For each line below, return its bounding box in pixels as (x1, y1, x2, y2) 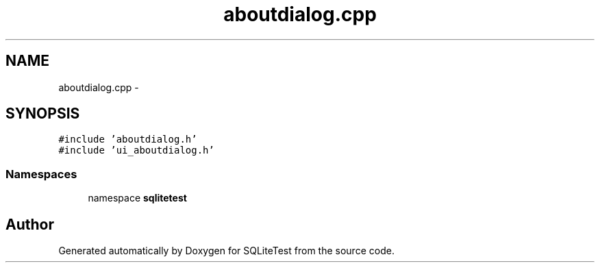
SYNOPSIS (5, 105, 80, 123)
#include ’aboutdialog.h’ (58, 134, 197, 145)
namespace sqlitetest (88, 192, 187, 204)
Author (5, 215, 54, 233)
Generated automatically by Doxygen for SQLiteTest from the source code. (58, 245, 395, 257)
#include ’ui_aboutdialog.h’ (58, 145, 214, 156)
